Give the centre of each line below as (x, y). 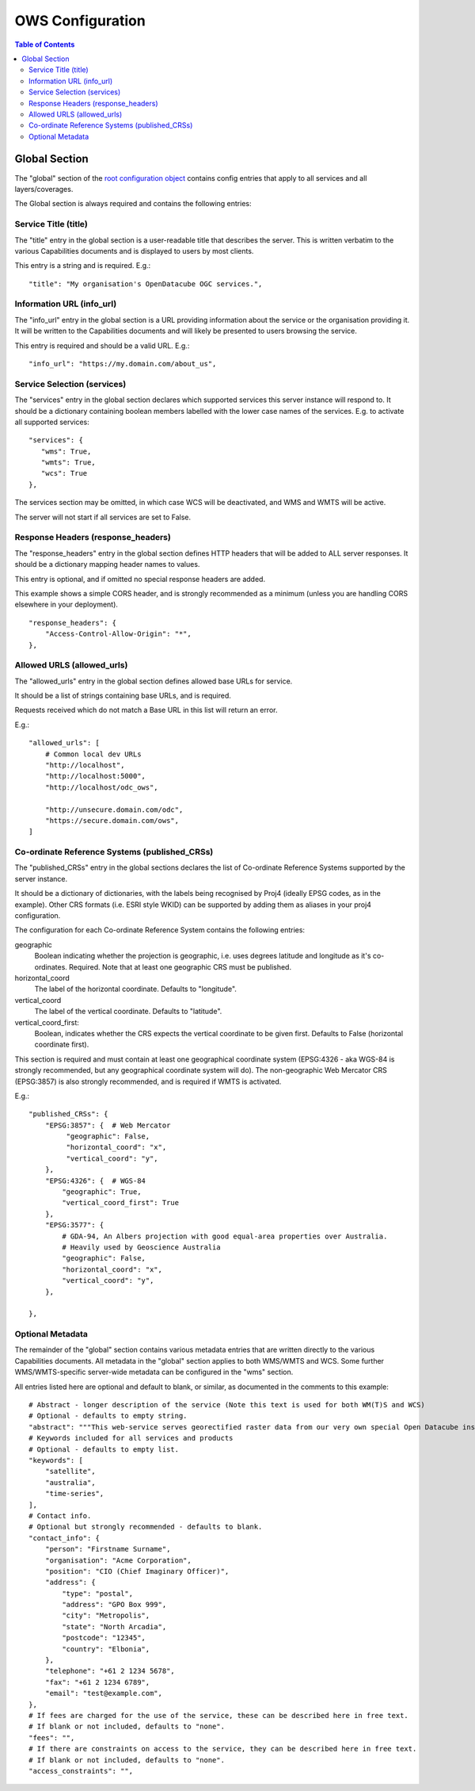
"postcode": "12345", (104, 1638)
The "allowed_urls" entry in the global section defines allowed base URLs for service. (154, 681)
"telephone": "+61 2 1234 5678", (110, 1671)
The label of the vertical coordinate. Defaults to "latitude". (128, 1012)
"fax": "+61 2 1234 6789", (97, 1682)
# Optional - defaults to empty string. (108, 1416)
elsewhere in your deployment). (66, 605)
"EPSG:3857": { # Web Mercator (108, 1125)
